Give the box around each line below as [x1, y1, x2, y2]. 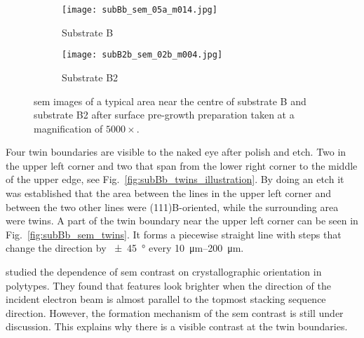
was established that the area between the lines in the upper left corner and [6, 186, 332, 201]
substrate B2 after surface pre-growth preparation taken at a [34, 107, 295, 122]
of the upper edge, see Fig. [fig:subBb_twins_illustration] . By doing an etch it [6, 172, 344, 187]
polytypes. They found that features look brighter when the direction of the [6, 278, 331, 292]
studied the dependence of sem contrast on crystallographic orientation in [6, 264, 322, 279]
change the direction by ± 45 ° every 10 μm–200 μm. [6, 241, 244, 255]
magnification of [34, 121, 103, 135]
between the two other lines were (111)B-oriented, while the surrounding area [6, 199, 339, 214]
